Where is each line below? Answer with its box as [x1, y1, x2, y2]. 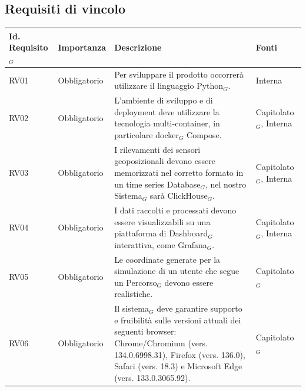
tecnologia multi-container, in [114, 117, 220, 129]
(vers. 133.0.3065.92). [114, 371, 191, 383]
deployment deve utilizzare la [114, 105, 219, 118]
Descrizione [114, 41, 162, 54]
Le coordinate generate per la [114, 253, 221, 265]
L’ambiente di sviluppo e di [114, 94, 213, 106]
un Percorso [114, 276, 157, 288]
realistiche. [114, 288, 153, 300]
